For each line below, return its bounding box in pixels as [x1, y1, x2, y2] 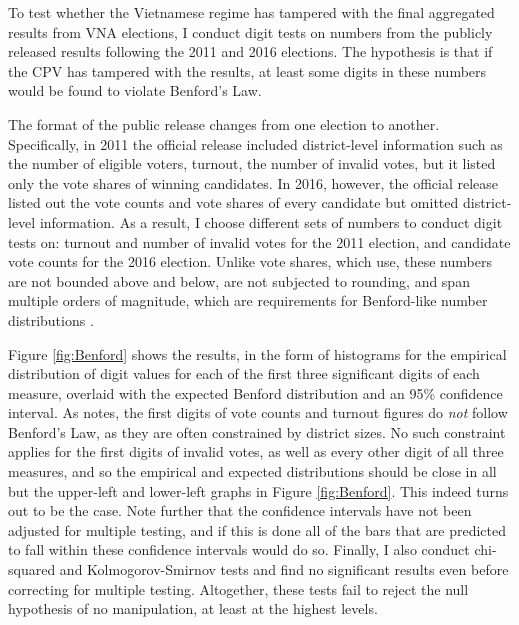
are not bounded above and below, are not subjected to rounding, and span [8, 270, 470, 291]
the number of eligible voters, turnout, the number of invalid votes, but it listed [8, 153, 496, 174]
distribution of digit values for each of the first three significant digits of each [8, 363, 480, 384]
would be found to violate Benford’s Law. [8, 80, 262, 101]
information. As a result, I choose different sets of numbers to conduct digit [39, 211, 503, 232]
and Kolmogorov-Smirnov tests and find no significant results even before [59, 559, 509, 580]
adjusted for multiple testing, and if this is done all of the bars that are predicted [8, 519, 506, 540]
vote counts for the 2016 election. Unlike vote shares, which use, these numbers [8, 251, 492, 272]
